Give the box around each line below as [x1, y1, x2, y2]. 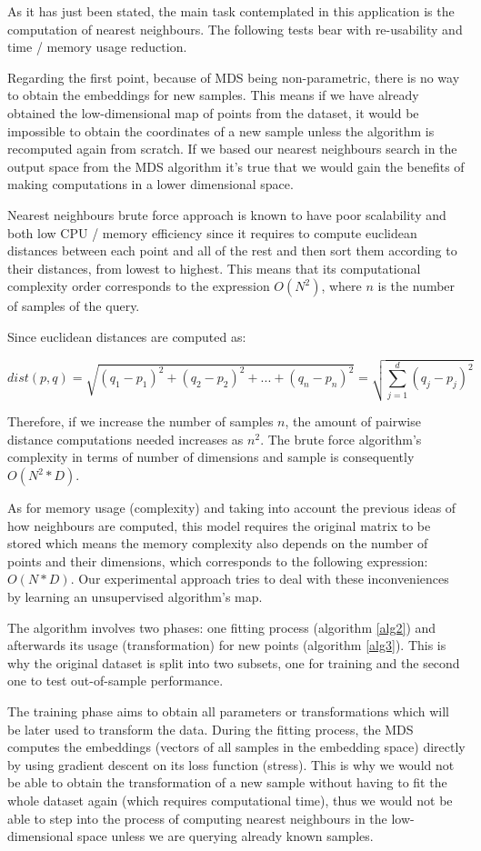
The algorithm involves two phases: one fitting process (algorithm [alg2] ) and [7, 617, 436, 636]
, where [321, 276, 362, 295]
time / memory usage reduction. [7, 37, 187, 56]
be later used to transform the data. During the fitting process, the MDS [7, 719, 414, 738]
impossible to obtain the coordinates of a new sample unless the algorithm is [7, 121, 435, 140]
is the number [377, 276, 456, 295]
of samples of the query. [7, 296, 140, 315]
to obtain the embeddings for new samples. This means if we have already [7, 85, 419, 105]
